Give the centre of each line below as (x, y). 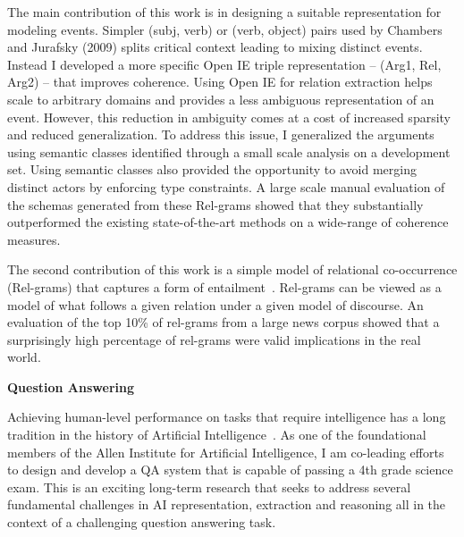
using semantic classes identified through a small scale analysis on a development (229, 151)
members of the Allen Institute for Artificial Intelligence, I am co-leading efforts (226, 452)
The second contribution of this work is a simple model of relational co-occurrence (232, 269)
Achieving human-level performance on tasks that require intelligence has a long (227, 417)
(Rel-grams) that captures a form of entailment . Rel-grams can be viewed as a (224, 286)
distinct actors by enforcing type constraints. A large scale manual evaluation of (226, 186)
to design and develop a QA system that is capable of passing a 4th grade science (230, 470)
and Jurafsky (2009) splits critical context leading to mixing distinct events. (215, 47)
